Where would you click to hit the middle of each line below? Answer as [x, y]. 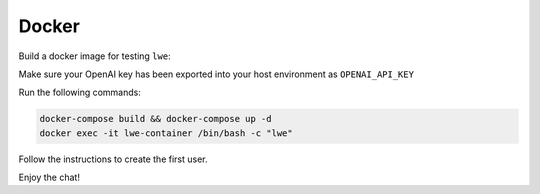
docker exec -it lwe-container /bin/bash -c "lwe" [166, 133]
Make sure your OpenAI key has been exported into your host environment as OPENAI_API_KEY [216, 74]
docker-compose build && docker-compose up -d [155, 119]
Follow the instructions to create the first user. [113, 159]
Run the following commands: [80, 92]
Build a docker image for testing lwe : [94, 56]
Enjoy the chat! [49, 177]
